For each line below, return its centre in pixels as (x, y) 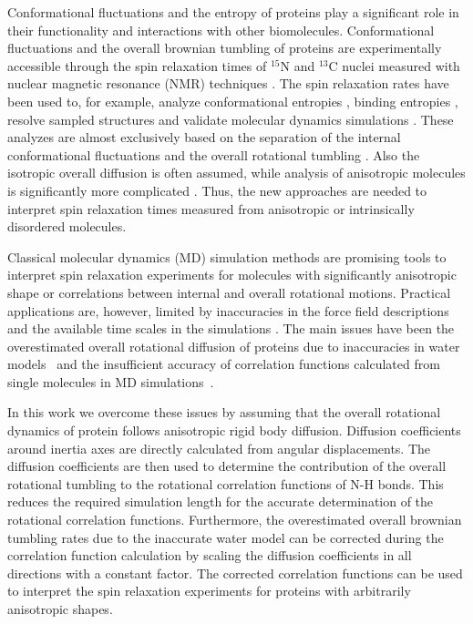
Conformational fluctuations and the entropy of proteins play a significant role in (233, 12)
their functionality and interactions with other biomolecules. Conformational (221, 30)
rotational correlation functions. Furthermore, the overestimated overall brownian (235, 520)
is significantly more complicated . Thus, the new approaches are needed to (217, 190)
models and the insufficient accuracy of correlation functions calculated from (224, 364)
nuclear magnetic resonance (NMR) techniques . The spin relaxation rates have (228, 83)
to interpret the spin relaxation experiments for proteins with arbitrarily (209, 591)
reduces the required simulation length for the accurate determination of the (221, 501)
